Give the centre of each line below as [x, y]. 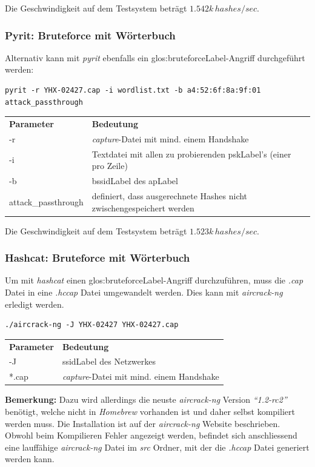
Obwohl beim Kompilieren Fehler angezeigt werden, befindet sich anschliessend [151, 435]
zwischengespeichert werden [143, 207]
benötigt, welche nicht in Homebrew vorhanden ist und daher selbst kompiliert [150, 411]
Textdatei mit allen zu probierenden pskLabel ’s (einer [191, 154]
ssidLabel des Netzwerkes [109, 361]
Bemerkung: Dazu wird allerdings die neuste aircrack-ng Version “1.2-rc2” [146, 399]
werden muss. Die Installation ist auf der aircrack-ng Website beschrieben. [143, 423]
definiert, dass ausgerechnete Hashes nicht [170, 195]
